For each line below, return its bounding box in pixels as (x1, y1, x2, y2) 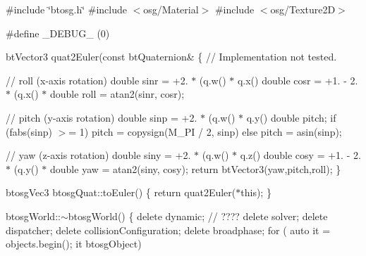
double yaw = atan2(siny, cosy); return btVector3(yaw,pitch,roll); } (50, 161, 341, 176)
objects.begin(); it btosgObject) (6, 236, 142, 251)
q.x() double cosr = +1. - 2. (237, 72, 358, 87)
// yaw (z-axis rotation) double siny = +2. (6, 148, 191, 162)
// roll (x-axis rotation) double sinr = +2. (6, 72, 188, 87)
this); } (240, 185, 272, 200)
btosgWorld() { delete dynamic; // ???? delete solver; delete (68, 208, 328, 223)
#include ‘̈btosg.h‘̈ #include (6, 2, 127, 16)
